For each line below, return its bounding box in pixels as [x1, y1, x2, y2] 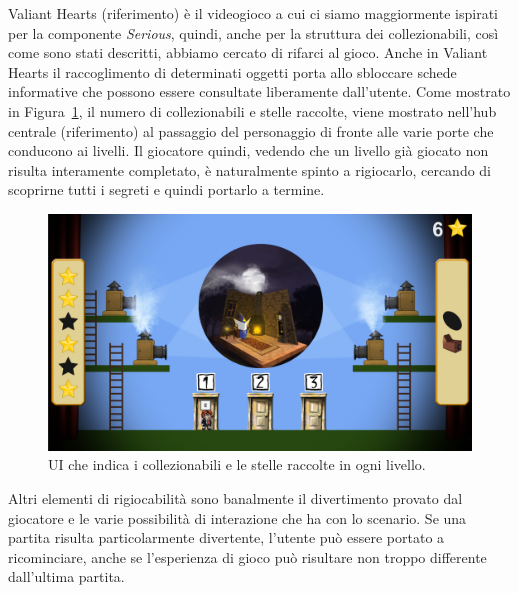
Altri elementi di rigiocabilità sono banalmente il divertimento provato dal [8, 487, 463, 508]
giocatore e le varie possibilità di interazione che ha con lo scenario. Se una [8, 507, 467, 528]
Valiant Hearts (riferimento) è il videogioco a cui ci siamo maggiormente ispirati [8, 3, 499, 23]
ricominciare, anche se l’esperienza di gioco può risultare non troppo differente [8, 546, 487, 567]
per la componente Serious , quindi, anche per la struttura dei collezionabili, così [8, 22, 499, 43]
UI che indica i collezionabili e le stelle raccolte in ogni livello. [48, 454, 426, 475]
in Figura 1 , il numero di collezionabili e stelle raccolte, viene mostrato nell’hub [8, 100, 497, 121]
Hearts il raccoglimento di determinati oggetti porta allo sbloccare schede [8, 61, 457, 82]
